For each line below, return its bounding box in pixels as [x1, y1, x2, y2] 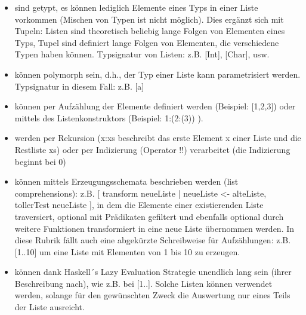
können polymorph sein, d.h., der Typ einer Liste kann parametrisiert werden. [14, 68, 301, 80]
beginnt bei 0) [14, 155, 66, 167]
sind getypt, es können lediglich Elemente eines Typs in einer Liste [14, 1, 258, 13]
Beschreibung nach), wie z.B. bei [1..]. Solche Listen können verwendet [14, 277, 273, 289]
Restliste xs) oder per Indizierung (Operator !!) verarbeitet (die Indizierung [14, 143, 290, 155]
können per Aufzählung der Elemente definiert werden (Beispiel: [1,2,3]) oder [14, 100, 296, 112]
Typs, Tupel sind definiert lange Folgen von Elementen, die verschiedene [14, 36, 279, 48]
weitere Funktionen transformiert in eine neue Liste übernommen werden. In [14, 222, 295, 234]
